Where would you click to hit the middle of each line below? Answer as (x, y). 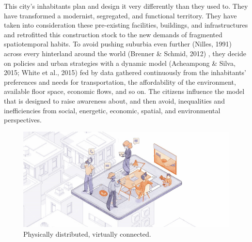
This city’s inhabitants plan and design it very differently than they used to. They (126, 6)
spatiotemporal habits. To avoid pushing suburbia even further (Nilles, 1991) (118, 44)
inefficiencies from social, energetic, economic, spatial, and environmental (112, 110)
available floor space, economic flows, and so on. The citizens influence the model (124, 91)
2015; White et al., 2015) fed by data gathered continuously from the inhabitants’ (125, 72)
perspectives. (23, 120)
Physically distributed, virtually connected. (87, 234)
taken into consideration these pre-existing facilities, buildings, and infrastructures (126, 25)
